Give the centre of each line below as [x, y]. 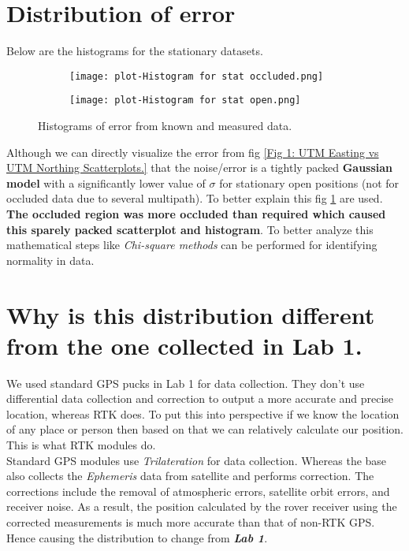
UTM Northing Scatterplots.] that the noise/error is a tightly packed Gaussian [200, 168]
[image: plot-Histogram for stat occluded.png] [197, 76]
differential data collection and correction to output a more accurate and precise [200, 398]
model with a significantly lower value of [106, 182]
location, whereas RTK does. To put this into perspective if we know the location [203, 413]
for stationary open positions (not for [309, 182]
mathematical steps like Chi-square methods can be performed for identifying [192, 245]
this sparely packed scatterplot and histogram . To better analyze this [190, 229]
